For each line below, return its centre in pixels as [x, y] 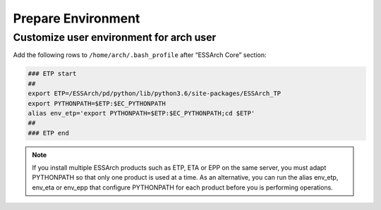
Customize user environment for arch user [115, 37]
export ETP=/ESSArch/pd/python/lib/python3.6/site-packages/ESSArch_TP [155, 94]
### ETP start [52, 74]
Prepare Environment [77, 18]
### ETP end [49, 133]
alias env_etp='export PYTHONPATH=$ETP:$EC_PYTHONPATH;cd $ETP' [141, 113]
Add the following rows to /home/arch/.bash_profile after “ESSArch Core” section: [140, 55]
